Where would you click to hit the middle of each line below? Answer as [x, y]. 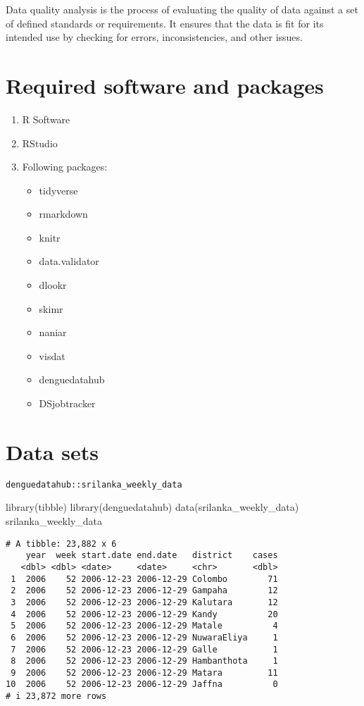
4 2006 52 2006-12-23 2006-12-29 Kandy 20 [144, 614]
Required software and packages [165, 85]
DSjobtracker [67, 403]
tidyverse [58, 190]
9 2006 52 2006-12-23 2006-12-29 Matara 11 [144, 673]
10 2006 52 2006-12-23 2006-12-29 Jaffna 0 [142, 685]
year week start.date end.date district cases [152, 556]
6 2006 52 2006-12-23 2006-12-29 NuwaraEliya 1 [144, 637]
